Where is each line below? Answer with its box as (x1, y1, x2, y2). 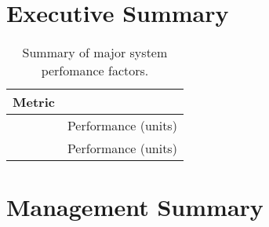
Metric (13, 93, 55, 112)
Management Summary (6, 191, 264, 223)
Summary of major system (22, 43, 168, 62)
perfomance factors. (41, 61, 149, 80)
